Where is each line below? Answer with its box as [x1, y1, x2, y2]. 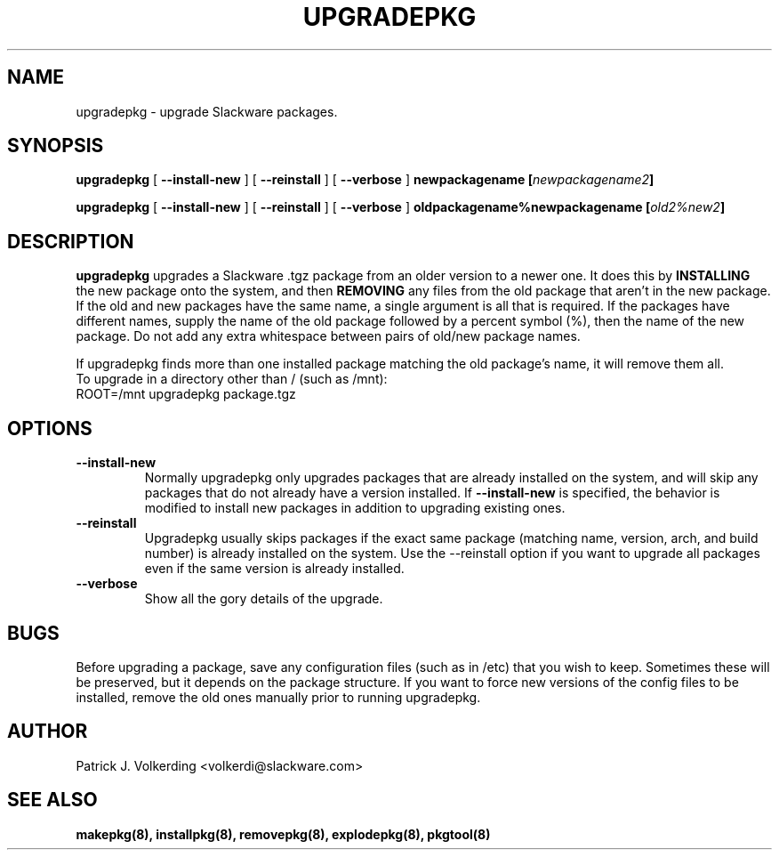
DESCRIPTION [7, 230, 134, 253]
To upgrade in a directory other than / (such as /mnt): [76, 371, 388, 387]
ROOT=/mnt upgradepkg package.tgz [76, 386, 296, 402]
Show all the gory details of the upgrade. [144, 591, 383, 607]
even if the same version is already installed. [144, 561, 405, 577]
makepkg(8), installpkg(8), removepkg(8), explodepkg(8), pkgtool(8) [76, 826, 491, 842]
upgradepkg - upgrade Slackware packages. [76, 103, 338, 119]
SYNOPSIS [7, 134, 104, 158]
